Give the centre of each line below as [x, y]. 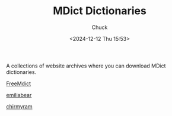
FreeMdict [19, 83]
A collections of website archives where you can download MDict [86, 66]
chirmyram [19, 106]
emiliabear [19, 95]
